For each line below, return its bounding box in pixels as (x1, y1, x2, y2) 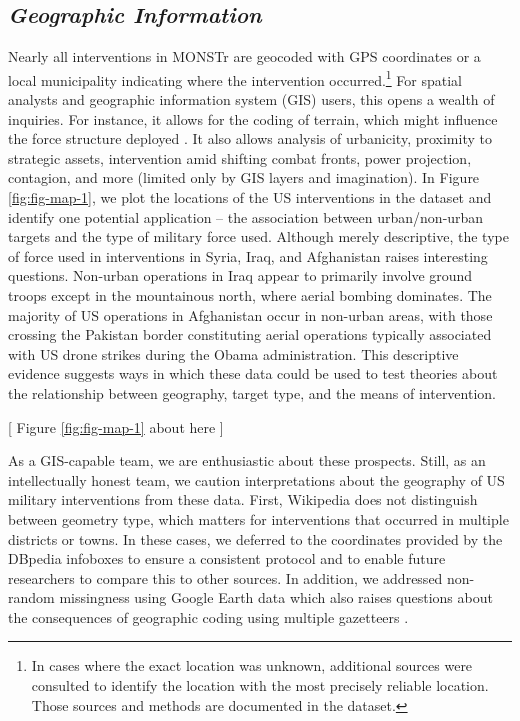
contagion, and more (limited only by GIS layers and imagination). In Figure (8, 167, 480, 188)
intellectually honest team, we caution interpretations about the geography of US (8, 469, 505, 490)
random (8, 587, 55, 608)
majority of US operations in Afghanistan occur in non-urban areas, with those (8, 304, 493, 325)
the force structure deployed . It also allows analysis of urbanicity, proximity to (8, 128, 492, 149)
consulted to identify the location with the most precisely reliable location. (31, 675, 489, 696)
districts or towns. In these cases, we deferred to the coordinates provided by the (8, 528, 503, 549)
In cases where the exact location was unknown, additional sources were (31, 655, 473, 676)
